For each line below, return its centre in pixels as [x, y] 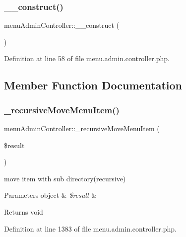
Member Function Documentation [93, 85]
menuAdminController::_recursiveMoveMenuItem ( [82, 128]
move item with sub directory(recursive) [65, 178]
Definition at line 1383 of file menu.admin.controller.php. [90, 228]
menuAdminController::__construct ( [62, 25]
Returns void [24, 211]
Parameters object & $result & [51, 195]
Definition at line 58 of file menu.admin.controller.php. [87, 58]
